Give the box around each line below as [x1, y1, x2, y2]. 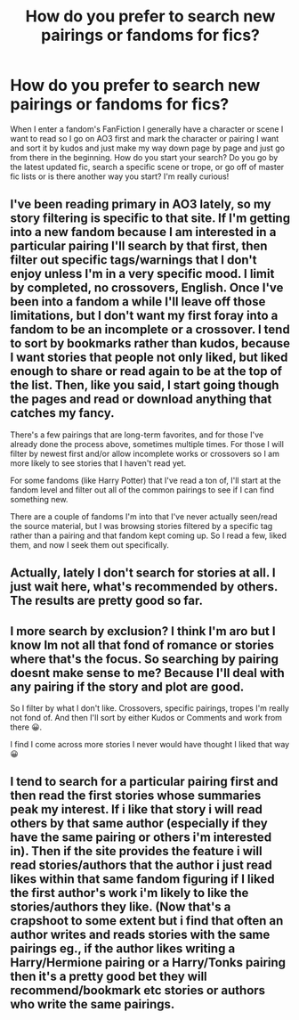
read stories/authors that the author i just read [10, 858, 272, 873]
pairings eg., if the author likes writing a [10, 942, 236, 957]
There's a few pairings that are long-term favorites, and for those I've [10, 429, 264, 440]
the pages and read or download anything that [10, 392, 272, 407]
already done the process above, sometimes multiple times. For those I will [10, 438, 284, 449]
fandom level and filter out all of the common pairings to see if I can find [10, 484, 275, 495]
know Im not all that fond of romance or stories [10, 637, 275, 652]
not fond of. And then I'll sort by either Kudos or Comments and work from [10, 712, 283, 722]
